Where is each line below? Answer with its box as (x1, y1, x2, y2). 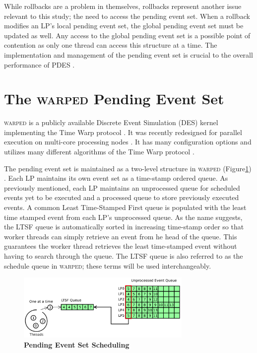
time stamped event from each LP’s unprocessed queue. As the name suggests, (4, 212, 243, 222)
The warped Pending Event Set (4, 88, 224, 109)
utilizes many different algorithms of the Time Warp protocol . (4, 146, 194, 157)
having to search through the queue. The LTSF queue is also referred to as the (4, 251, 243, 261)
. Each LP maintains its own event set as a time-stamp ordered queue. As (4, 173, 228, 183)
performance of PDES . (4, 59, 75, 70)
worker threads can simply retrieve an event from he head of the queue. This (4, 231, 237, 241)
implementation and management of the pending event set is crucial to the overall (4, 49, 253, 60)
